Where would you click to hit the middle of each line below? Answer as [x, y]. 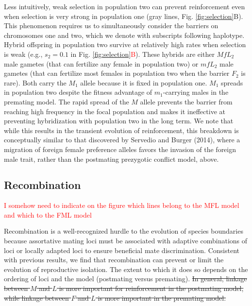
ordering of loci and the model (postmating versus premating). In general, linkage [126, 279]
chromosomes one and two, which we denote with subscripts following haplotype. [124, 35]
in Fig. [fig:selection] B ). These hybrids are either [143, 54]
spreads [232, 82]
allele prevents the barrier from [186, 101]
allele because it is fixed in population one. [144, 82]
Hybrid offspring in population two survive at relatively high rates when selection [125, 44]
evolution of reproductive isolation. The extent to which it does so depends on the [126, 269]
